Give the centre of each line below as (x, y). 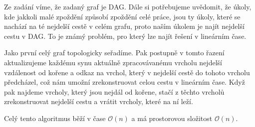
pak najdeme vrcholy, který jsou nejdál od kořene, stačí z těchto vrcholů (114, 91)
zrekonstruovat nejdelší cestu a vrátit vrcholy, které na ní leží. (99, 101)
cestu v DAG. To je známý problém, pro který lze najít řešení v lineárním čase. (125, 36)
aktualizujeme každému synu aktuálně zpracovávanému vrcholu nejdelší (113, 62)
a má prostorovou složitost (172, 118)
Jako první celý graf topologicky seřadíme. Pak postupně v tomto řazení (114, 53)
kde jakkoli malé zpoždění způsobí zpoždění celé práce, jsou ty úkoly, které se (122, 16)
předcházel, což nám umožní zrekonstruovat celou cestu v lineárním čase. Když (125, 82)
